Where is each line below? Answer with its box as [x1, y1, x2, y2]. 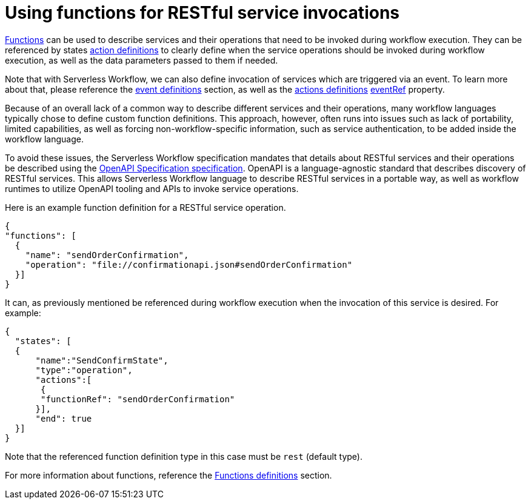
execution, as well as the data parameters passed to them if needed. [5, 55, 278, 65]
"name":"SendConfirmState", [35, 355, 169, 365]
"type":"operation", [35, 365, 133, 375]
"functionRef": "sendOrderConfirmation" [41, 394, 235, 404]
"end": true [35, 413, 92, 423]
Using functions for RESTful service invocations [5, 2, 399, 23]
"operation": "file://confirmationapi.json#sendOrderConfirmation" [25, 259, 353, 270]
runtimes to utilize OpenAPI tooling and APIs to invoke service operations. [5, 183, 299, 194]
